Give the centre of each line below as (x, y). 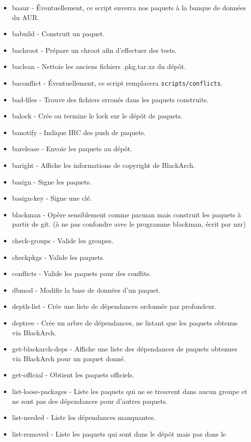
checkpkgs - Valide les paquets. (58, 257)
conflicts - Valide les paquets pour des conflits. (82, 273)
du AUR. (25, 17)
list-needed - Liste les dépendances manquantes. (84, 417)
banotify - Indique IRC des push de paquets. (79, 132)
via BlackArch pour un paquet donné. (69, 358)
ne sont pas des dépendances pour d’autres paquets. (90, 401)
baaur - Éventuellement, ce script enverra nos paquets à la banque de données (129, 7)
